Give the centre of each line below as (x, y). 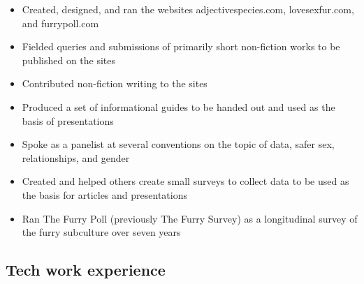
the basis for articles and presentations (104, 194)
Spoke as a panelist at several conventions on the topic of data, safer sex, (178, 144)
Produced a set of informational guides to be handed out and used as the (179, 106)
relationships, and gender (76, 157)
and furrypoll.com (60, 23)
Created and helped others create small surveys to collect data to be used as (185, 181)
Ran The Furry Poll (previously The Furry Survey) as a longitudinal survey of (190, 218)
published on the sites (69, 60)
